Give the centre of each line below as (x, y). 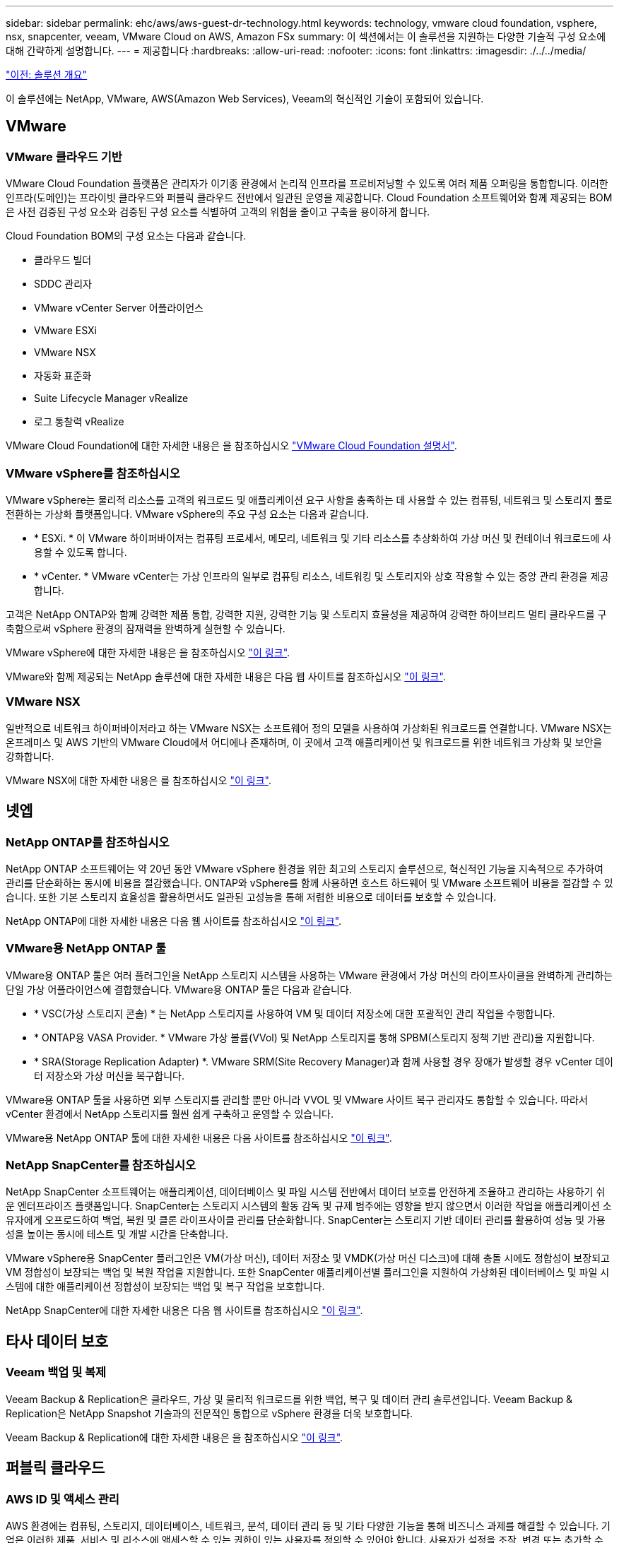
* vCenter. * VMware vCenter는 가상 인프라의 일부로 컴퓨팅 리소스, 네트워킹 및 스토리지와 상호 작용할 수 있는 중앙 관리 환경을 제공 (322, 576)
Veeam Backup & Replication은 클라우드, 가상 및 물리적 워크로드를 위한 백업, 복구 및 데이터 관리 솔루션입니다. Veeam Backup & (289, 1399)
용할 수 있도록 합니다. (81, 552)
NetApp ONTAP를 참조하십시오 (88, 842)
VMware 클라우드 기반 (64, 156)
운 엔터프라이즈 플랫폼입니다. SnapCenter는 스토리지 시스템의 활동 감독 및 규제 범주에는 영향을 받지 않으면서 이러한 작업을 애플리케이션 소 (309, 1206)
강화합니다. (30, 756)
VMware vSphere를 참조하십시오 (93, 473)
